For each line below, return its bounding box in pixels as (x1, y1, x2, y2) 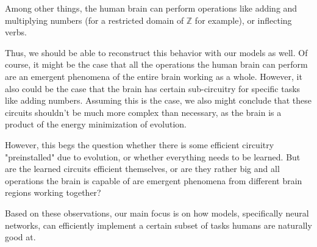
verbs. (5, 26, 27, 38)
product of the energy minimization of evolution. (5, 118, 187, 131)
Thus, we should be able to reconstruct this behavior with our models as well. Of (5, 46, 308, 59)
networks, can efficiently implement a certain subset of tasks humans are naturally (5, 218, 312, 231)
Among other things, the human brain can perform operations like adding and (5, 2, 297, 14)
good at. (5, 231, 36, 243)
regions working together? (5, 186, 101, 199)
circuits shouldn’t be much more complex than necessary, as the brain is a (5, 106, 282, 118)
